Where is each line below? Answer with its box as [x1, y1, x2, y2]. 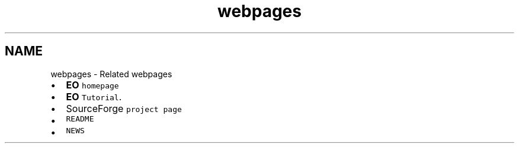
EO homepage [66, 78, 119, 91]
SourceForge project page [66, 102, 182, 114]
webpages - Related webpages [50, 68, 172, 79]
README [66, 114, 94, 123]
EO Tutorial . [66, 90, 122, 103]
